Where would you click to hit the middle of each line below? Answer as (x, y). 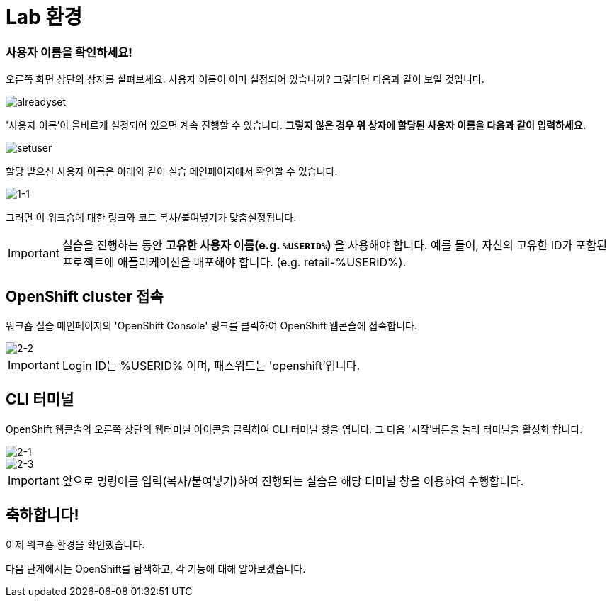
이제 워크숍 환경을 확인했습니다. (75, 544)
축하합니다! (42, 515)
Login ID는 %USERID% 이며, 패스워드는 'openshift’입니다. (211, 365)
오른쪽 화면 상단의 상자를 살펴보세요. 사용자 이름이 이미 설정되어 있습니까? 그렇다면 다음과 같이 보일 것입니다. (245, 79)
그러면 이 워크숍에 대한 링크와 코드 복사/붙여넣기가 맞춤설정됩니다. (151, 218)
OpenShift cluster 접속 (85, 296)
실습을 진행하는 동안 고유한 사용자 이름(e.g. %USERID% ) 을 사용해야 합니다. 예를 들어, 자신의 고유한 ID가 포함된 (335, 246)
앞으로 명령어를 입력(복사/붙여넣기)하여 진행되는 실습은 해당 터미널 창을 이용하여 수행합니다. (293, 481)
